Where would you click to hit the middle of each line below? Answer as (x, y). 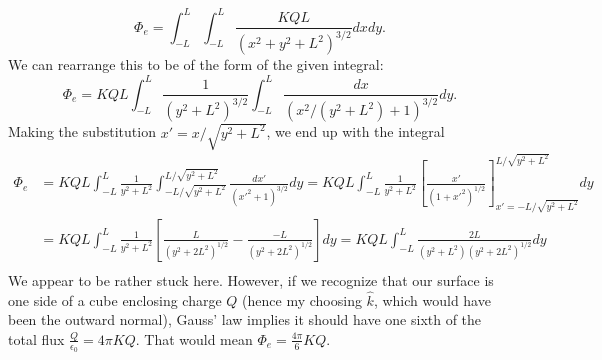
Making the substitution (82, 131)
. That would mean (194, 338)
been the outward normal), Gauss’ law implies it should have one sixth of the (245, 319)
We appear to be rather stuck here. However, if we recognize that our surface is (251, 279)
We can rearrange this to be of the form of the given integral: (196, 64)
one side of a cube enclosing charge (115, 299)
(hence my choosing (302, 299)
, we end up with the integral (355, 131)
